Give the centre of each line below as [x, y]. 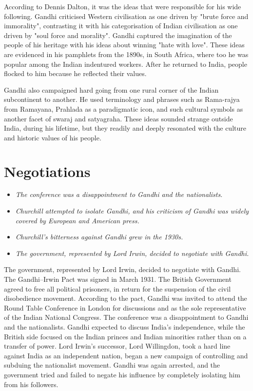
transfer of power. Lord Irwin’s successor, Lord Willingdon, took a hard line [117, 346]
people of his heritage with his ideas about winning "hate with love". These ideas [124, 45]
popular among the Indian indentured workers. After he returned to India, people [126, 64]
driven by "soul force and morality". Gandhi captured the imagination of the [118, 35]
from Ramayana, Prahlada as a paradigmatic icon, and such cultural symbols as [124, 108]
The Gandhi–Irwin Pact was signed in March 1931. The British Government [118, 279]
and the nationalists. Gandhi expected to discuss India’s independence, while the [125, 326]
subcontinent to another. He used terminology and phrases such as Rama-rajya [122, 99]
